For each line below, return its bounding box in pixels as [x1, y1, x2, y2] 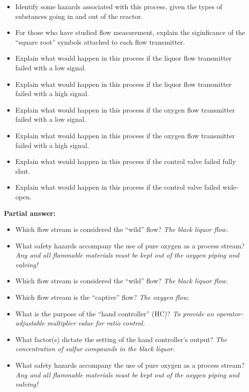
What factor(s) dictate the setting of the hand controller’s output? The [15, 334, 227, 344]
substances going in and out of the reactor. [15, 11, 143, 21]
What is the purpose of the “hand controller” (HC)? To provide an [15, 308, 214, 318]
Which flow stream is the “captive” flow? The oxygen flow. [15, 292, 190, 302]
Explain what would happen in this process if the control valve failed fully [15, 156, 236, 166]
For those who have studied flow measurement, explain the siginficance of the [15, 27, 245, 37]
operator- [216, 308, 243, 318]
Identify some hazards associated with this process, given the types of [15, 1, 222, 11]
